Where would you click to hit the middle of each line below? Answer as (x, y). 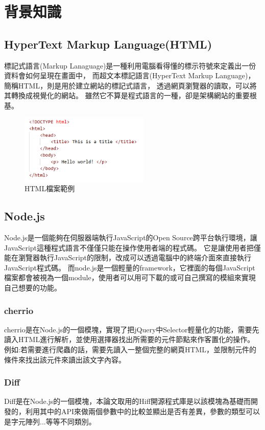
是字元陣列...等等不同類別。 (50, 421)
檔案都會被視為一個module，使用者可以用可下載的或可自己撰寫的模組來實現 (130, 277)
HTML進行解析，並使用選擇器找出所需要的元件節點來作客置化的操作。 (136, 339)
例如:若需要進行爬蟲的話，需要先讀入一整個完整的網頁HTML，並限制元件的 (130, 349)
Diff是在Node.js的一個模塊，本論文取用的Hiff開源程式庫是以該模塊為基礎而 (127, 401)
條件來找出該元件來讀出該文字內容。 (65, 359)
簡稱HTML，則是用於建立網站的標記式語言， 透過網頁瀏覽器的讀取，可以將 (130, 85)
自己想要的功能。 (33, 288)
